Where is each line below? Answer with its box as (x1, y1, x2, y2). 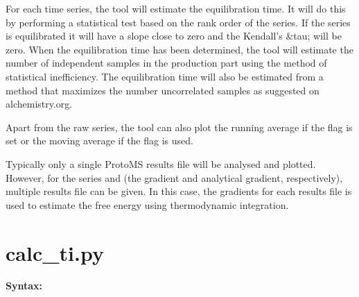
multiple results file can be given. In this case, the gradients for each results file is (6, 184, 352, 198)
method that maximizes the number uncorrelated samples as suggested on (6, 83, 319, 97)
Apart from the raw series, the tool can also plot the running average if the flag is (6, 119, 353, 134)
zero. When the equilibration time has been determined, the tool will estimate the (6, 42, 353, 56)
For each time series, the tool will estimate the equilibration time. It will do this (6, 1, 346, 15)
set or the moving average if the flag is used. (6, 133, 193, 148)
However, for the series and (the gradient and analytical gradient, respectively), (6, 170, 343, 185)
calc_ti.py (6, 238, 104, 266)
